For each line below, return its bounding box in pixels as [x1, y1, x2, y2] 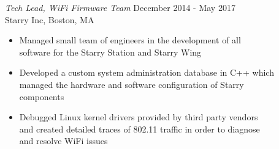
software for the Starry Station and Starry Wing [19, 45, 202, 58]
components [19, 90, 64, 103]
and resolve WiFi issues [19, 134, 108, 147]
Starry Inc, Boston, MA [5, 13, 94, 26]
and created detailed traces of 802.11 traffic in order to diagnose [19, 122, 260, 135]
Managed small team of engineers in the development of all [19, 34, 241, 46]
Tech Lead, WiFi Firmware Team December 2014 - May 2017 [5, 1, 235, 13]
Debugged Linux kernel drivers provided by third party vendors [19, 111, 258, 123]
